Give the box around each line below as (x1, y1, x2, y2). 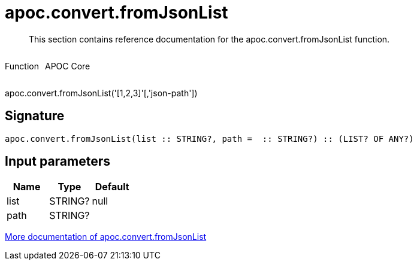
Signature (5, 108, 65, 124)
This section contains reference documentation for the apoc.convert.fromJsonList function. (29, 33, 390, 44)
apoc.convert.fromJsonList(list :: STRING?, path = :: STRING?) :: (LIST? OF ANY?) (5, 133, 414, 144)
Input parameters (5, 154, 111, 169)
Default (95, 181, 129, 193)
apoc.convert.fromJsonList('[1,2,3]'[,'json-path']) (5, 87, 198, 98)
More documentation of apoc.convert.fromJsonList (5, 232, 207, 242)
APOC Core (44, 60, 90, 71)
